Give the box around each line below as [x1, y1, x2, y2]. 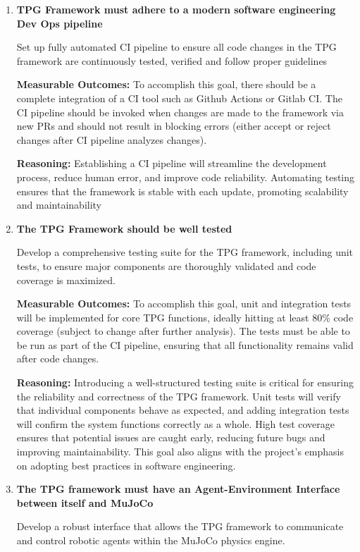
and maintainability [16, 197, 102, 212]
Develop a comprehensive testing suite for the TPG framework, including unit [16, 245, 354, 259]
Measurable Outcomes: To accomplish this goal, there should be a [16, 77, 316, 92]
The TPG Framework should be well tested [16, 221, 232, 235]
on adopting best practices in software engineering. [16, 458, 236, 472]
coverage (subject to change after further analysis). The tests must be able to [16, 324, 350, 338]
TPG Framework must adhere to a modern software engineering [16, 2, 336, 16]
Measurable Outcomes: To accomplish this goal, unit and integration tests [16, 296, 352, 311]
